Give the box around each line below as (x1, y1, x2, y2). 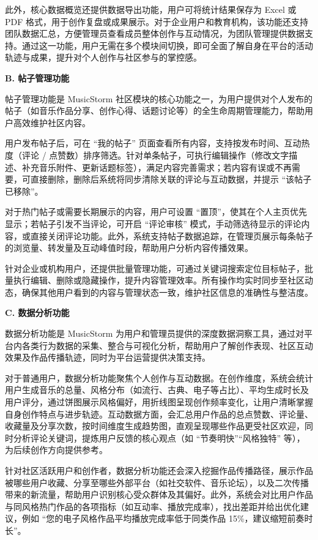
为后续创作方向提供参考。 (5, 443, 108, 456)
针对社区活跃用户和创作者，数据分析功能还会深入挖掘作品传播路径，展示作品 (5, 464, 313, 476)
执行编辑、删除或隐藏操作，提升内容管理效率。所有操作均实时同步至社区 (13, 274, 305, 287)
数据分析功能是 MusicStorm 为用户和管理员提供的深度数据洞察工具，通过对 (5, 327, 304, 340)
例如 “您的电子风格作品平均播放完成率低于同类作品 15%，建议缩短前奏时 (21, 512, 313, 525)
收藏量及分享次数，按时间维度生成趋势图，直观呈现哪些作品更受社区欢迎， (5, 419, 305, 432)
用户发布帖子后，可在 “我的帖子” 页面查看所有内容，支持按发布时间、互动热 (5, 137, 310, 149)
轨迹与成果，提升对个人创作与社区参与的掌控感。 (5, 51, 202, 64)
